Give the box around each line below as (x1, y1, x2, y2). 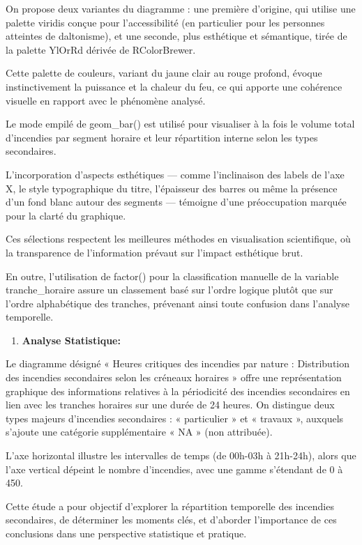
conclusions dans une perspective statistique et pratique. (6, 526, 247, 540)
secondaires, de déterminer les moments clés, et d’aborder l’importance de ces (6, 512, 337, 527)
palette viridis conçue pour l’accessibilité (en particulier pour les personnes (6, 15, 325, 29)
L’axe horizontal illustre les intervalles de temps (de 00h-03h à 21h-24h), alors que (6, 448, 356, 463)
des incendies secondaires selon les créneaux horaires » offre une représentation (6, 370, 342, 385)
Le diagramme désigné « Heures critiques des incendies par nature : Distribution (6, 356, 350, 371)
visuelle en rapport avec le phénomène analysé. (6, 93, 206, 107)
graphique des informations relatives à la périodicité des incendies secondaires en (6, 383, 350, 398)
